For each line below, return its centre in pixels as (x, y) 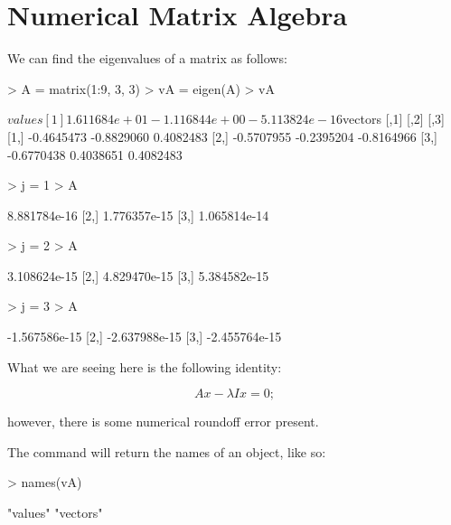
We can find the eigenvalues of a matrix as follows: (147, 58)
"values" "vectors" (55, 513)
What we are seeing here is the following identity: (145, 366)
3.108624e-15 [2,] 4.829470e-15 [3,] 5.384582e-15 (138, 275)
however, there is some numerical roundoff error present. (163, 422)
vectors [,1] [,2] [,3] (394, 119)
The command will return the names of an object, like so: (167, 451)
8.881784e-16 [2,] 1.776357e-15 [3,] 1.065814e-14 (138, 215)
